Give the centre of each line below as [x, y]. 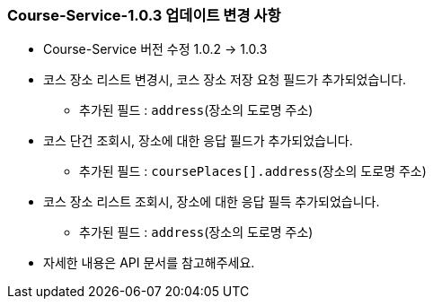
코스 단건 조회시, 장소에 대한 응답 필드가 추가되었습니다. [198, 141]
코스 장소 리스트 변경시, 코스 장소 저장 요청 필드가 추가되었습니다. [225, 80]
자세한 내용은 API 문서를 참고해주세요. [149, 263]
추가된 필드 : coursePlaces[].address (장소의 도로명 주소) [253, 171]
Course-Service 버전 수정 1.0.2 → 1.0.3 [155, 49]
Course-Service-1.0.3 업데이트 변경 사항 [144, 15]
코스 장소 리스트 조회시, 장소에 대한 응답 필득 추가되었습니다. [212, 202]
